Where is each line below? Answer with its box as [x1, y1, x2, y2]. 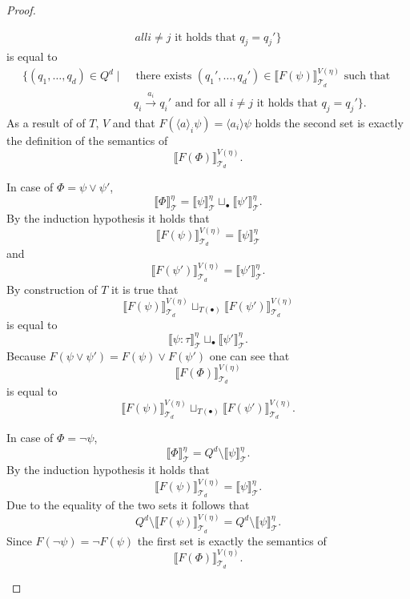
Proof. [6, 2, 36, 18]
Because [6, 347, 46, 364]
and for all [175, 98, 227, 110]
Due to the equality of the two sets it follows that [6, 496, 250, 513]
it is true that [111, 280, 179, 297]
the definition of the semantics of [6, 131, 168, 148]
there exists [135, 70, 192, 82]
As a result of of [6, 114, 86, 131]
